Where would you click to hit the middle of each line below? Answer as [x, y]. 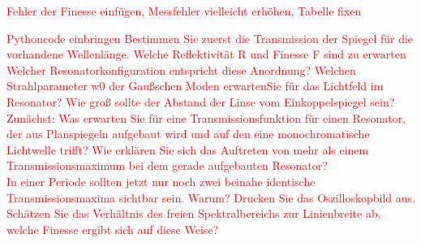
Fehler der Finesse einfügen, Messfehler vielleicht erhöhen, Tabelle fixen [184, 11]
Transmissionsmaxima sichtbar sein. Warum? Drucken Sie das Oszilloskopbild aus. [211, 197]
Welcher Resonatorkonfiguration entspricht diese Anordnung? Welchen [181, 69]
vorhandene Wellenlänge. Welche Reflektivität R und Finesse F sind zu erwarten [206, 54]
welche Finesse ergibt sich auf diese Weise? [113, 229]
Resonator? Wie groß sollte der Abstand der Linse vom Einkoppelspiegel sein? [201, 101]
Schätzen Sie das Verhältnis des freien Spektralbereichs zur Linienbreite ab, [194, 213]
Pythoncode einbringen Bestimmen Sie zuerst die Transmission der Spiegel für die [210, 38]
